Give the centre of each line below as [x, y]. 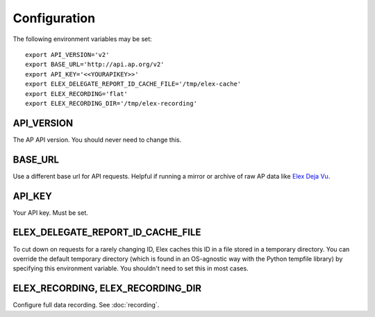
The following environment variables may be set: [82, 39]
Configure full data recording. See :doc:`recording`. [86, 305]
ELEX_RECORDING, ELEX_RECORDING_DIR [107, 288]
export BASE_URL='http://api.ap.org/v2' [95, 65]
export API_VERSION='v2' [67, 55]
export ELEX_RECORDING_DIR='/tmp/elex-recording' [111, 103]
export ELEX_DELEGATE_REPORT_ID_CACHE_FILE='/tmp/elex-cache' [133, 84]
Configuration [54, 18]
